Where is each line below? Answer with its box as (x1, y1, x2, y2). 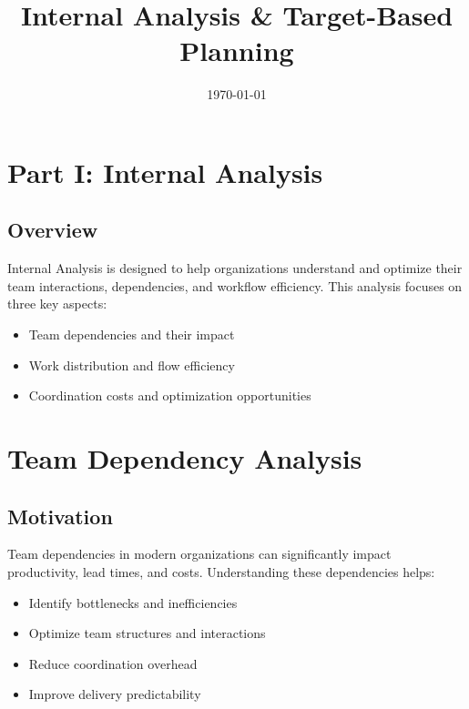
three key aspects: (7, 294, 107, 313)
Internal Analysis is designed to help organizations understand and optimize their (7, 258, 463, 278)
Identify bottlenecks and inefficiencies (28, 593, 238, 612)
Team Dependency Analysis (7, 440, 362, 477)
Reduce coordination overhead (28, 653, 198, 673)
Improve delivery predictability (28, 684, 201, 704)
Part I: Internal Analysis (7, 153, 323, 190)
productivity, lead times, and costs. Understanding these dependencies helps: (7, 562, 435, 582)
